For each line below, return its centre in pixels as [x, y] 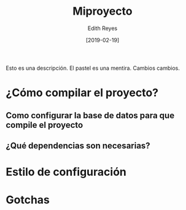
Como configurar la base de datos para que [90, 115]
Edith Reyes [103, 28]
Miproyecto [103, 11]
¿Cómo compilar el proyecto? [82, 93]
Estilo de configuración [66, 172]
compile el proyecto [45, 125]
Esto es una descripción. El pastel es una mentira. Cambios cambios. [93, 68]
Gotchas [28, 200]
